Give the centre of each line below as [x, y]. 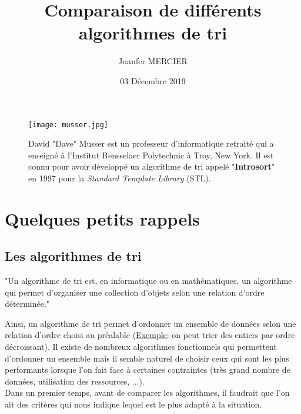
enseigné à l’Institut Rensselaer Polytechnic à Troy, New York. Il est [151, 155]
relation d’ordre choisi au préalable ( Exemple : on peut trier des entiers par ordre [150, 335]
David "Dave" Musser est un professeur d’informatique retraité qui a [151, 143]
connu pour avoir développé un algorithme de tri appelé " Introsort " [152, 166]
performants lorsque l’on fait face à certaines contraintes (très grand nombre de [148, 370]
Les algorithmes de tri [73, 256]
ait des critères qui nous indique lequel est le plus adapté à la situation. [133, 404]
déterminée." [27, 304]
